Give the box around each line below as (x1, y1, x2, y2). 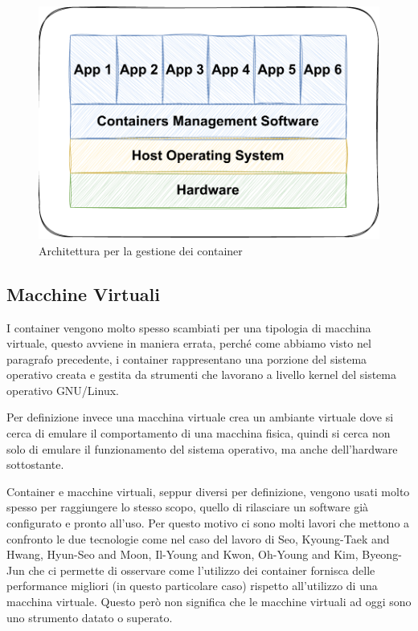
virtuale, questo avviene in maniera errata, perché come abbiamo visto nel (6, 335, 371, 352)
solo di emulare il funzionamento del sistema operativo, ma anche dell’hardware (6, 440, 398, 457)
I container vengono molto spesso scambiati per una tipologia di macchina (6, 319, 371, 336)
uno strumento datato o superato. (6, 609, 173, 625)
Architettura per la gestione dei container (39, 242, 243, 259)
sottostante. (6, 456, 64, 473)
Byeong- (362, 546, 402, 563)
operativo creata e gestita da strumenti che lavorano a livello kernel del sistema (6, 366, 397, 383)
